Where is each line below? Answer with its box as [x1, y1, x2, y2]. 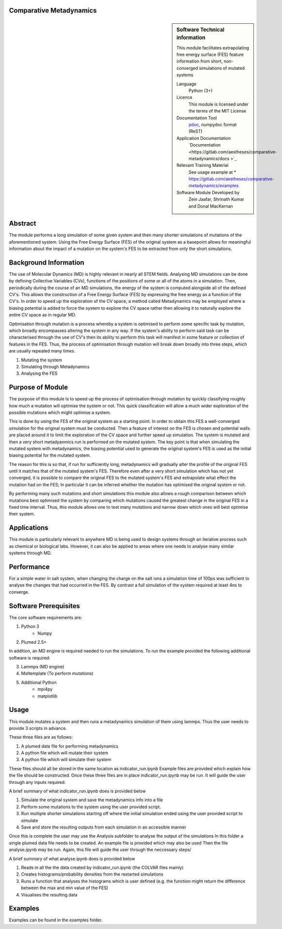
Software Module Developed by [176, 189, 240, 195]
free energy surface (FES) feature [176, 51, 244, 58]
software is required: [9, 655, 50, 661]
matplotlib [37, 693, 58, 699]
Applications [9, 524, 48, 532]
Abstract [9, 219, 36, 228]
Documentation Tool [176, 115, 217, 121]
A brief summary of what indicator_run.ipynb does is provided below [9, 788, 146, 794]
